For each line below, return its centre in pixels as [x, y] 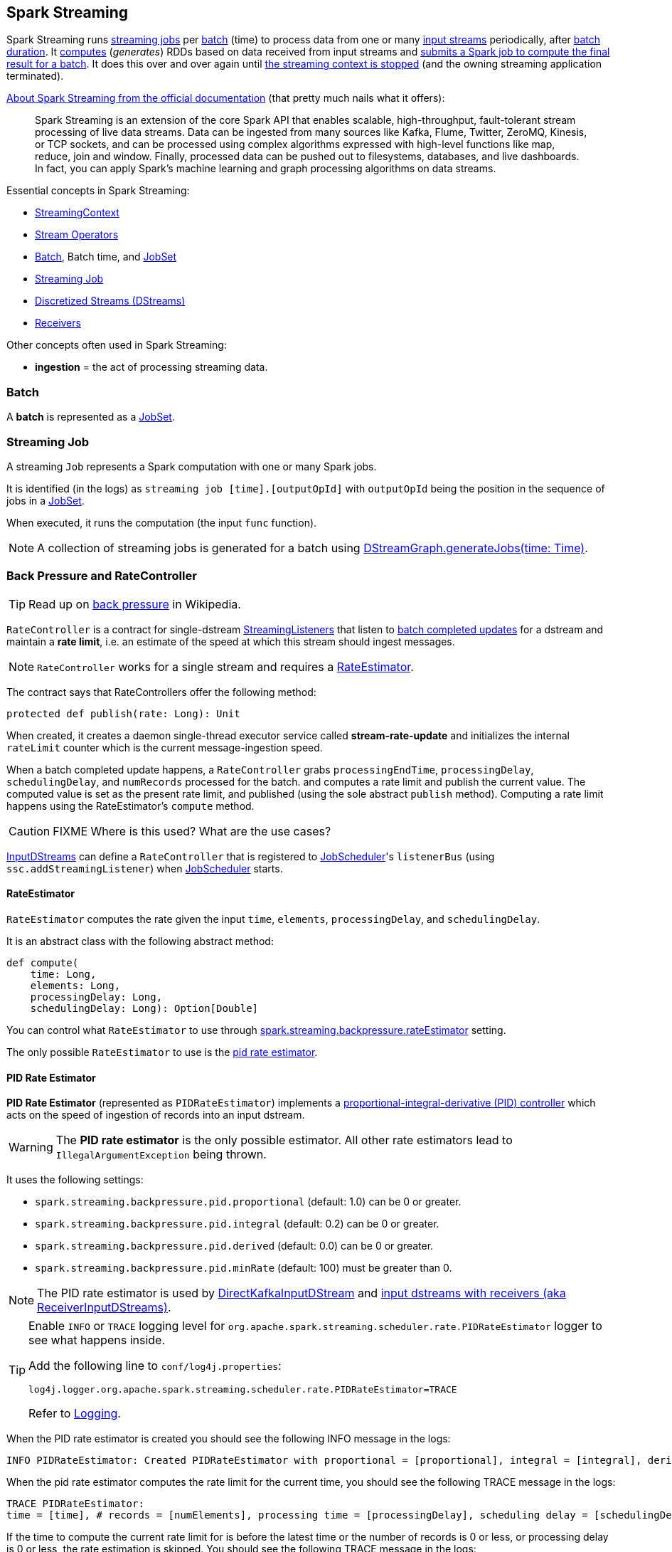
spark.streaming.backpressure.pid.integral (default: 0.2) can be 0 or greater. [237, 1224]
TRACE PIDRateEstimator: [75, 1504]
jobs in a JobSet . [46, 500]
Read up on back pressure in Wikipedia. [135, 604]
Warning [31, 1147]
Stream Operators [77, 235]
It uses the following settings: [75, 1180]
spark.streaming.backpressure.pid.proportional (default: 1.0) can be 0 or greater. [248, 1202]
